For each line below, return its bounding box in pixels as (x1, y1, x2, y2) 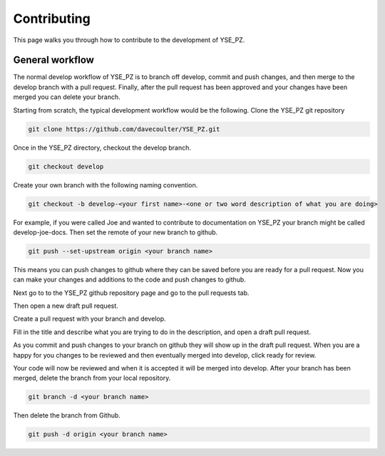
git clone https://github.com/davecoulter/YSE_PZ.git (28, 125, 220, 133)
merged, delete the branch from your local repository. (13, 374, 171, 383)
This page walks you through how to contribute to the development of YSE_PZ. (13, 36, 245, 44)
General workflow (13, 54, 94, 66)
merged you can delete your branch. (13, 93, 120, 101)
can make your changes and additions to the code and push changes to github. (13, 275, 246, 284)
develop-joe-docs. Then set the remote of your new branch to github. (13, 228, 218, 237)
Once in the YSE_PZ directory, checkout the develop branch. (13, 143, 192, 152)
